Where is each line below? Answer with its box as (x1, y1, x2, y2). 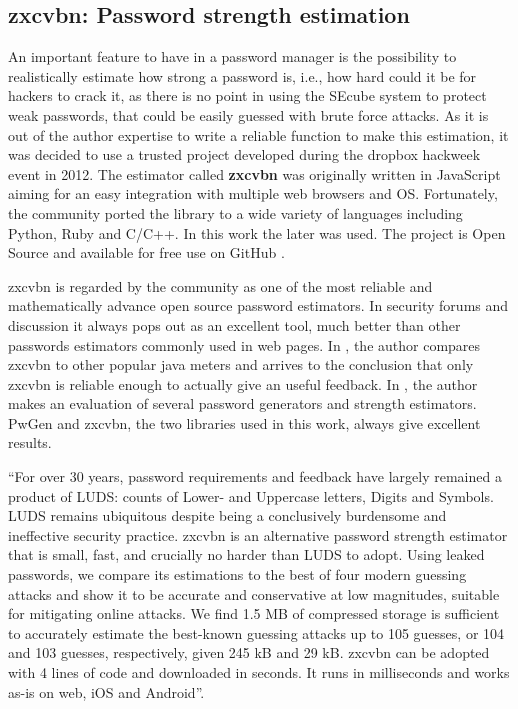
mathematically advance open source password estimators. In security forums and (8, 295, 509, 316)
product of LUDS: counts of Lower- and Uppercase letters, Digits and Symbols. (8, 485, 494, 506)
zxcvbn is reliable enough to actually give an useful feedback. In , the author (8, 373, 478, 394)
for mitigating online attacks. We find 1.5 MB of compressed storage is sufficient (8, 603, 500, 624)
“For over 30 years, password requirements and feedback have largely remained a (8, 466, 502, 487)
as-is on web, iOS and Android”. (8, 681, 205, 702)
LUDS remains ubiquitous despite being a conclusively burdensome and (8, 505, 447, 526)
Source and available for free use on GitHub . (8, 242, 285, 263)
